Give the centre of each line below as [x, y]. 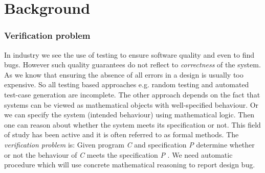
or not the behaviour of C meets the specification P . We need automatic [118, 154]
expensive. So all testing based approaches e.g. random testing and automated [127, 84]
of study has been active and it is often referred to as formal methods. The [122, 134]
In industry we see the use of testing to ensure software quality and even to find [129, 54]
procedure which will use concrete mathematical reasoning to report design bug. [130, 165]
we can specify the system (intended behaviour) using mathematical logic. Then [129, 115]
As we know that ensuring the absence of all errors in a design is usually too [124, 74]
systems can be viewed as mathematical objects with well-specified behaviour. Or [131, 104]
